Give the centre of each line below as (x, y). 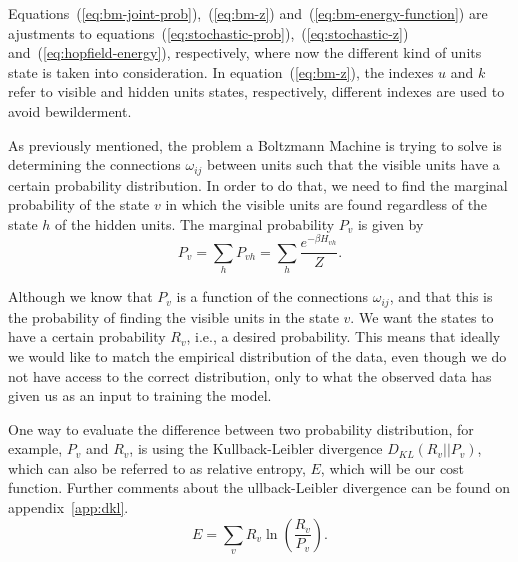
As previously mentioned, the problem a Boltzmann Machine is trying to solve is (255, 144)
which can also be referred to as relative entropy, (157, 467)
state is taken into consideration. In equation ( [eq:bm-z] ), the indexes (221, 71)
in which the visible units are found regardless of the (326, 204)
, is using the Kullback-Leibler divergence (256, 448)
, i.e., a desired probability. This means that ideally (343, 336)
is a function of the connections (272, 296)
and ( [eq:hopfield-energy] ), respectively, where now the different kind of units (245, 52)
